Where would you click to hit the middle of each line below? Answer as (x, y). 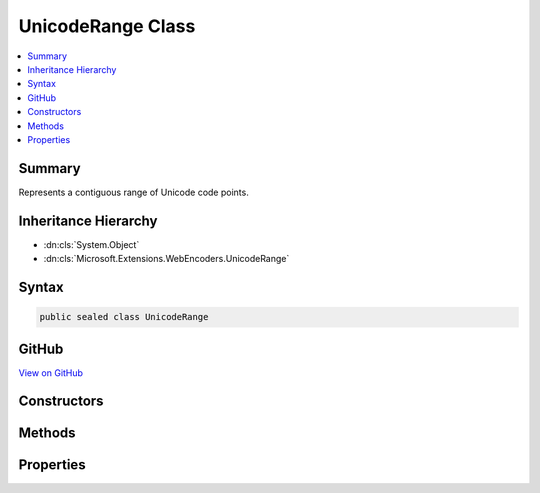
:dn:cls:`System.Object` (91, 244)
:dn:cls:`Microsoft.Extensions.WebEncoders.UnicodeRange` (166, 259)
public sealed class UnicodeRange (124, 317)
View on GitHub (51, 372)
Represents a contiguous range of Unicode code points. (133, 192)
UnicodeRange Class (107, 26)
